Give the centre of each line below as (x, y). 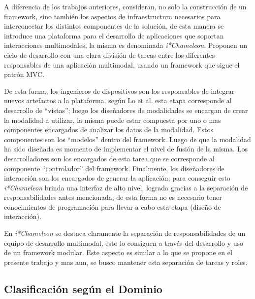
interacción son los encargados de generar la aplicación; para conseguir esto (117, 178)
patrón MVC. (24, 74)
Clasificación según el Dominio (83, 288)
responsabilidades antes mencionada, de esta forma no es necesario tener (113, 197)
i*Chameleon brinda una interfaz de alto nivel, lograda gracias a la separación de (126, 187)
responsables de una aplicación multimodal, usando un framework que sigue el (122, 64)
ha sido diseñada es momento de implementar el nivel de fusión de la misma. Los (126, 149)
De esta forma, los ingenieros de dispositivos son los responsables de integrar (119, 91)
